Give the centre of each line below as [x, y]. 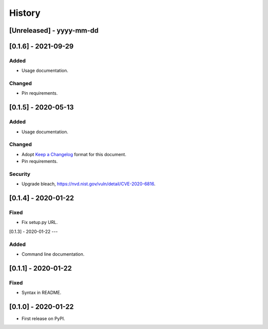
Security [20, 174]
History [25, 13]
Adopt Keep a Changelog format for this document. [74, 154]
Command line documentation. [53, 254]
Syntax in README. [41, 293]
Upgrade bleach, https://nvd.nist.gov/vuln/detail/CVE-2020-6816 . [89, 184]
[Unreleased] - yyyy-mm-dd [54, 30]
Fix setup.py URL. [40, 222]
